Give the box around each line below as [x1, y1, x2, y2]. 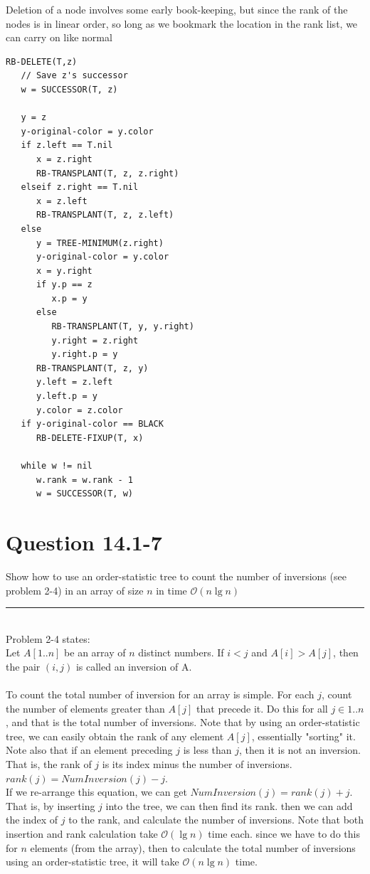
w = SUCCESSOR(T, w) [36, 489, 133, 499]
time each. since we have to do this [208, 826, 360, 841]
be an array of [64, 645, 126, 660]
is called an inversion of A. [75, 659, 192, 673]
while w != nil [21, 461, 92, 471]
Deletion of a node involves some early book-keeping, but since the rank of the [6, 2, 348, 16]
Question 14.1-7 [6, 527, 162, 556]
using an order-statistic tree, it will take [6, 854, 179, 869]
